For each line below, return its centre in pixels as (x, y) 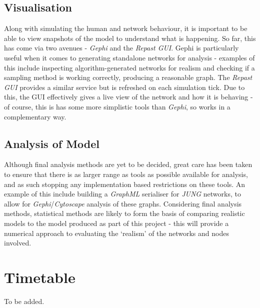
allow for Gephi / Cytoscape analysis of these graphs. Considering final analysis (123, 203)
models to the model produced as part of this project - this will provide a (116, 223)
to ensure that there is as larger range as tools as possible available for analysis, (126, 174)
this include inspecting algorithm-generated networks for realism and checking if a (129, 67)
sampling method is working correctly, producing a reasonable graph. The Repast (128, 77)
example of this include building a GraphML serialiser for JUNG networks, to (122, 194)
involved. (18, 243)
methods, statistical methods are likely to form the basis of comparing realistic (124, 213)
